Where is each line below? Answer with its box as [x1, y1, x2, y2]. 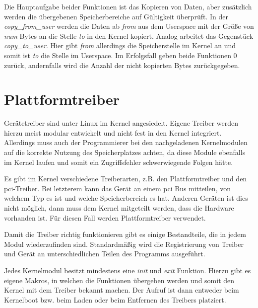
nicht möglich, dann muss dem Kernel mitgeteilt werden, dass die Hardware [4, 203, 234, 213]
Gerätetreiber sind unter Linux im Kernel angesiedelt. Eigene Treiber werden [4, 118, 238, 128]
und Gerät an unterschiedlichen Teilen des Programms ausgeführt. [4, 248, 205, 259]
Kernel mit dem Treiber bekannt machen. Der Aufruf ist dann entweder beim [4, 285, 239, 295]
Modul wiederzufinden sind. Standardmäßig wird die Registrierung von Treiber [4, 238, 244, 249]
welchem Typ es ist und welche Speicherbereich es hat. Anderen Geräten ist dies [4, 193, 248, 203]
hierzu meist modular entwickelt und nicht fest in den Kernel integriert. [4, 127, 222, 138]
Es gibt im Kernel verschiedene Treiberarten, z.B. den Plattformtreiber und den [4, 173, 247, 184]
